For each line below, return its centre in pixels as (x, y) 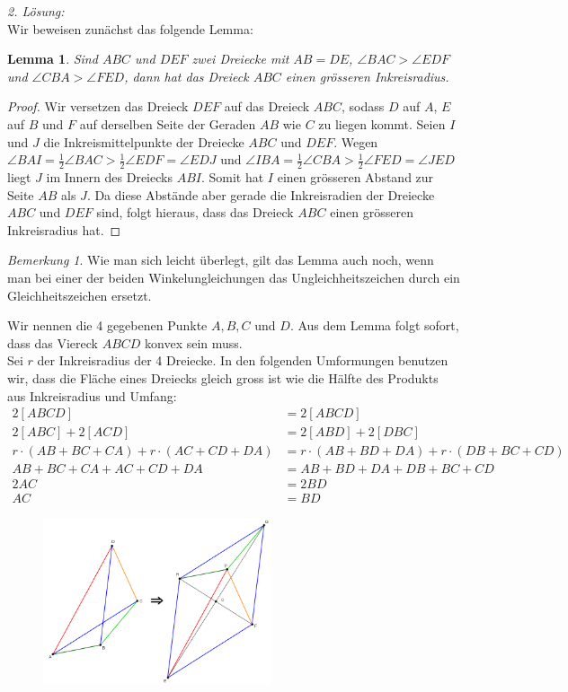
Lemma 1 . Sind (53, 59)
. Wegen (356, 141)
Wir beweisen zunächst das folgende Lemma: (130, 28)
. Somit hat (232, 176)
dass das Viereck (53, 342)
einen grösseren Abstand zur (355, 176)
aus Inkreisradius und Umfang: (92, 395)
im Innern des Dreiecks (109, 176)
